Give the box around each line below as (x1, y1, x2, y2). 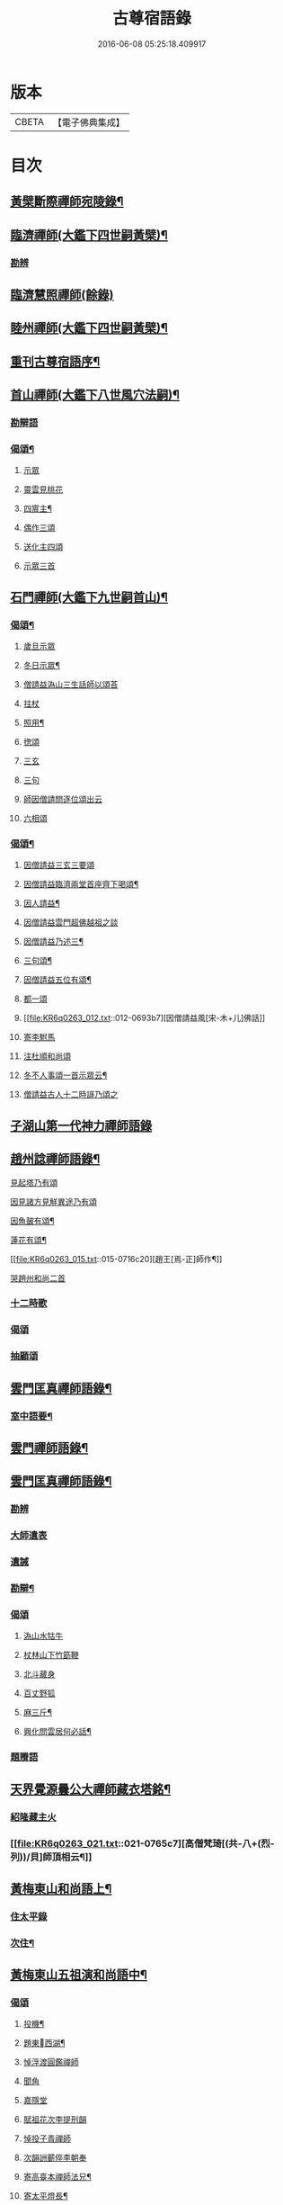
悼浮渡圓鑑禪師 (22, 2057, 79, 2067)
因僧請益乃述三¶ (22, 937, 84, 947)
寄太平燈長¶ (22, 2191, 68, 2201)
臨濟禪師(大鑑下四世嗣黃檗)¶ (10, 227, 169, 243)
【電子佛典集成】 (52, 116, 125, 129)
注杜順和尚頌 (22, 1051, 71, 1062)
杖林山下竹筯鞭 (22, 1650, 79, 1661)
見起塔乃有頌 (10, 1177, 57, 1188)
